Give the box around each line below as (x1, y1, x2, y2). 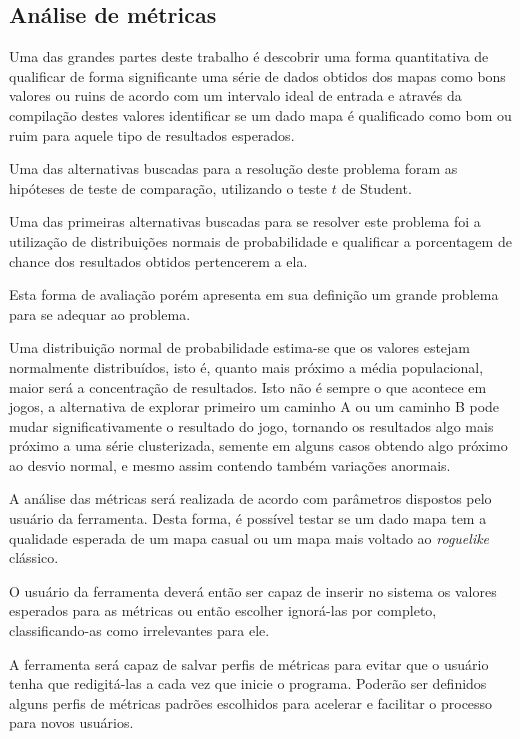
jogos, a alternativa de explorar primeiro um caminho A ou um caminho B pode (9, 396, 500, 417)
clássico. (9, 547, 59, 568)
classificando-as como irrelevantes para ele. (9, 620, 270, 641)
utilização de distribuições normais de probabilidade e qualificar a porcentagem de (9, 230, 512, 251)
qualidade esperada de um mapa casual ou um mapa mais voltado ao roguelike (9, 527, 490, 548)
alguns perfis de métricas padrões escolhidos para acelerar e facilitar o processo (9, 692, 493, 713)
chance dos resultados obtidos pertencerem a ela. (9, 250, 308, 271)
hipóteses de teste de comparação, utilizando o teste (9, 177, 328, 198)
